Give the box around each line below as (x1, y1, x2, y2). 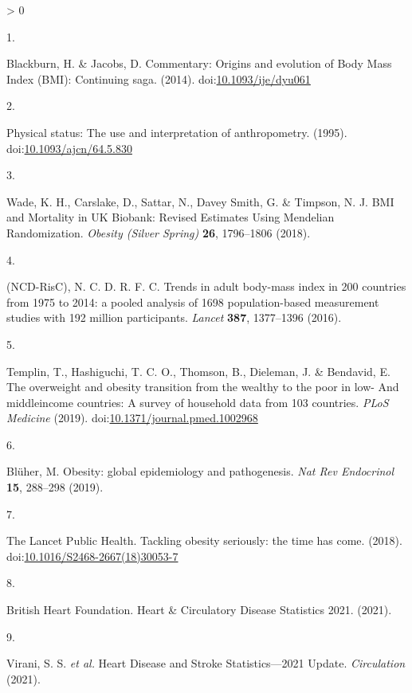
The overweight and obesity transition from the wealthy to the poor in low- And (6, 378, 399, 395)
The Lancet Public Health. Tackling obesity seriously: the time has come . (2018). (6, 532, 402, 549)
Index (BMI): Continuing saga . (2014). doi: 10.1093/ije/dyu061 (6, 70, 311, 87)
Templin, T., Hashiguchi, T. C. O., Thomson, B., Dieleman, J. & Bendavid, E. (6, 362, 390, 379)
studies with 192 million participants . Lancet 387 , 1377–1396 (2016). (6, 309, 342, 326)
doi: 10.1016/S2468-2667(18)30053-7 (6, 547, 179, 564)
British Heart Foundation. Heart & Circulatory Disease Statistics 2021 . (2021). (6, 601, 392, 618)
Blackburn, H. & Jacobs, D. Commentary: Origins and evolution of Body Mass (6, 55, 392, 72)
